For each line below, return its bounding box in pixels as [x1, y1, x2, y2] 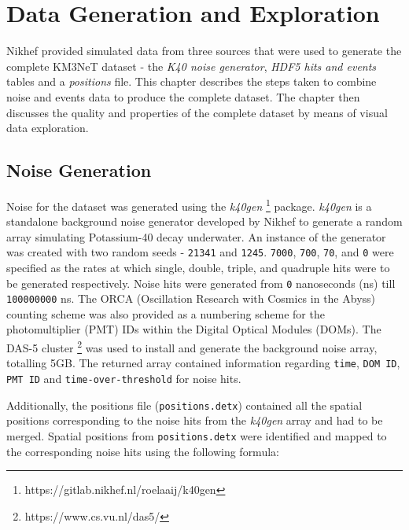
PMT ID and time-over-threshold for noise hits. [6, 370, 241, 386]
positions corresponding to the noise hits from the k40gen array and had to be [6, 412, 383, 429]
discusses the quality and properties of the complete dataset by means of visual [6, 104, 388, 120]
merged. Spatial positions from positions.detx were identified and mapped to [6, 427, 387, 444]
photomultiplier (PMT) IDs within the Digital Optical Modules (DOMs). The [6, 321, 381, 337]
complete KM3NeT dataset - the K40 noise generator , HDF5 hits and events [6, 57, 377, 74]
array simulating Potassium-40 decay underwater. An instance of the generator [6, 228, 386, 245]
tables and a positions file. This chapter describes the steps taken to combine [6, 73, 377, 90]
